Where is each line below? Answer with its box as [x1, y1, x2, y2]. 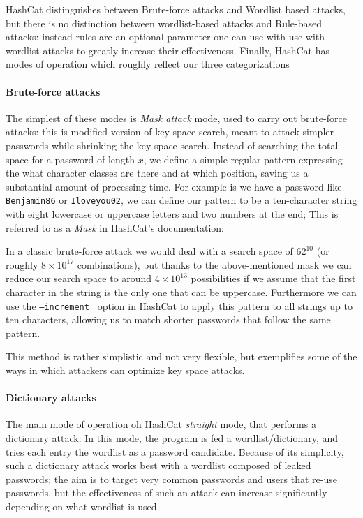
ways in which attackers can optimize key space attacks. [6, 362, 245, 377]
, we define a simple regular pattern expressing [143, 151, 343, 166]
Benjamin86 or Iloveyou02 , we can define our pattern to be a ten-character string [6, 193, 357, 207]
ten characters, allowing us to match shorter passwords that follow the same [6, 312, 331, 327]
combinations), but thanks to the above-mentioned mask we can [77, 257, 352, 272]
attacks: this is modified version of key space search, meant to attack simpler [6, 124, 334, 139]
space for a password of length [6, 151, 135, 166]
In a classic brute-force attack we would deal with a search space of [6, 244, 293, 258]
